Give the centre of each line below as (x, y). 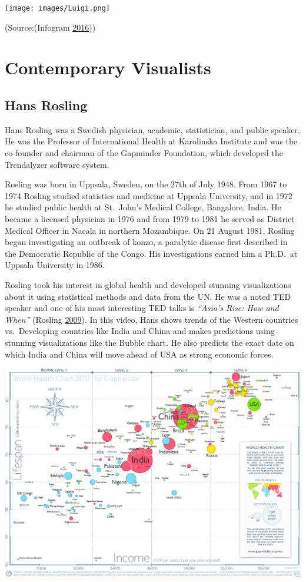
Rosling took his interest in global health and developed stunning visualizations (148, 284)
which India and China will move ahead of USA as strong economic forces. (139, 354)
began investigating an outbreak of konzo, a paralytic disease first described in (146, 242)
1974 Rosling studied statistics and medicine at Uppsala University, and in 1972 (149, 195)
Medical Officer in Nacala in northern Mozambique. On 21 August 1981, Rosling (150, 230)
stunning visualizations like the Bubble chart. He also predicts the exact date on (149, 342)
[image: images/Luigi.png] (57, 8)
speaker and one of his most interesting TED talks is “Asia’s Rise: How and (142, 308)
